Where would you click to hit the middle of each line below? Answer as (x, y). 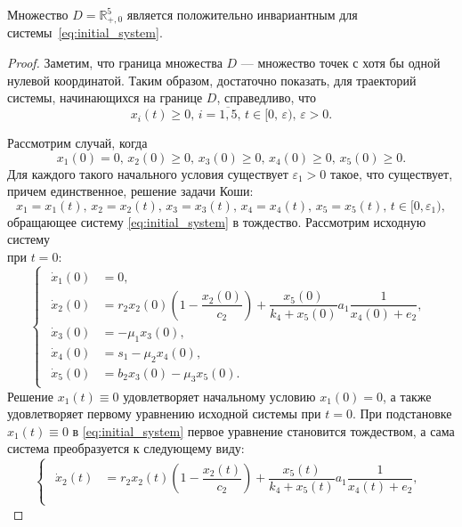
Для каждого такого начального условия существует (148, 173)
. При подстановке (402, 413)
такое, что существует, (391, 173)
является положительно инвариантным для (242, 14)
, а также (407, 396)
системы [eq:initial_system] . (85, 32)
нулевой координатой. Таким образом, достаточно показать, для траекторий (212, 80)
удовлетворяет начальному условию (219, 396)
